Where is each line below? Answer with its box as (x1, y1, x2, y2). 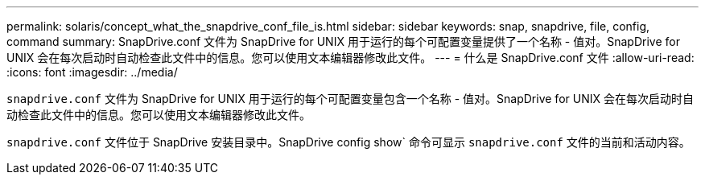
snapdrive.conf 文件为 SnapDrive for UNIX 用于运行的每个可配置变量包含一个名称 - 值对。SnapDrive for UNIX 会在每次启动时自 (6, 92, 694, 105)
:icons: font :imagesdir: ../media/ (6, 65, 178, 79)
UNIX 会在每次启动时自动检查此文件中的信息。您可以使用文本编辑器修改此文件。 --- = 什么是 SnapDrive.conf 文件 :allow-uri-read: (6, 51, 695, 64)
